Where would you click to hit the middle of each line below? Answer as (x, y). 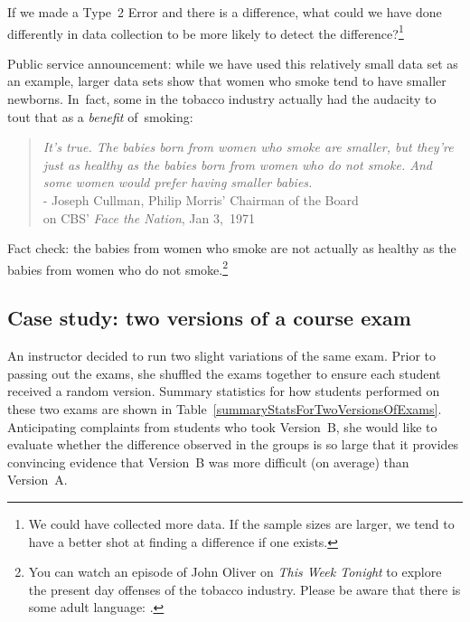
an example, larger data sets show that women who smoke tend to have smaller (227, 81)
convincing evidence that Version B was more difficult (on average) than (208, 462)
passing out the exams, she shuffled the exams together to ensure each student (224, 373)
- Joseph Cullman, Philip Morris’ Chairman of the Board (201, 200)
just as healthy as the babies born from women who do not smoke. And (237, 164)
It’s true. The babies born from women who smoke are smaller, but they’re (248, 147)
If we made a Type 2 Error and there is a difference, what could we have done (225, 12)
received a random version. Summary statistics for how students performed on (224, 391)
